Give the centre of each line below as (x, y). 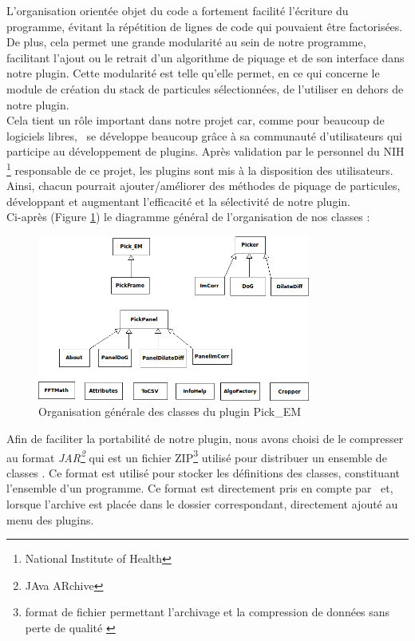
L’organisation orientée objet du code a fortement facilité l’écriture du (178, 10)
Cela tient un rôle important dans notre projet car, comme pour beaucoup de (196, 120)
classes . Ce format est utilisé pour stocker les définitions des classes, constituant (203, 472)
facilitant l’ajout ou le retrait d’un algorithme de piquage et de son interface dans (206, 57)
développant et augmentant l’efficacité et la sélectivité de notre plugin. (178, 201)
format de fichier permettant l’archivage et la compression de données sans (207, 612)
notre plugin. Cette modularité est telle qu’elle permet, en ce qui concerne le (193, 73)
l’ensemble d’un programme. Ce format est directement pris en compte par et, (200, 488)
